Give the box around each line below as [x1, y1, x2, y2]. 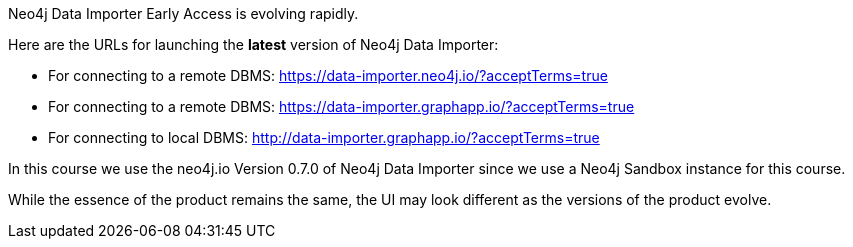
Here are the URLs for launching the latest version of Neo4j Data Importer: [8, 36, 499, 53]
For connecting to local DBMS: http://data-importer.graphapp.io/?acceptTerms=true [48, 129, 600, 146]
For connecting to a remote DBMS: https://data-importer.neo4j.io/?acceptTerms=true [48, 67, 608, 84]
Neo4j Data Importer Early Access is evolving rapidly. [8, 5, 359, 22]
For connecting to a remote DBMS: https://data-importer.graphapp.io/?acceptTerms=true [48, 98, 635, 115]
